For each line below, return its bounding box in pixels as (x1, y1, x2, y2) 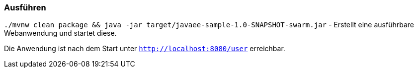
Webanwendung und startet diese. (4, 29, 117, 38)
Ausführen (4, 2, 46, 12)
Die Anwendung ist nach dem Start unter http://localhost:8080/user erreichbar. (4, 44, 285, 53)
